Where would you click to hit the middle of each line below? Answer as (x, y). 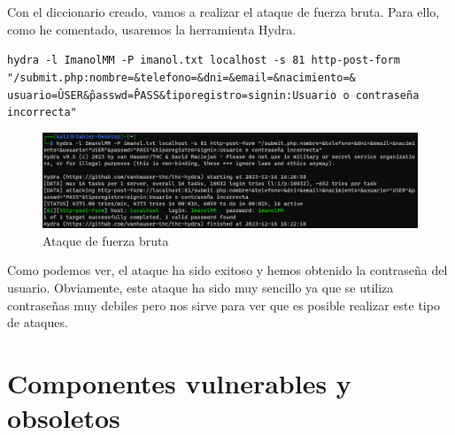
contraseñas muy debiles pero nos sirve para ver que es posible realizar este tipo (224, 305)
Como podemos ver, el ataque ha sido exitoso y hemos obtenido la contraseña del (227, 270)
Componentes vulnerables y (179, 383)
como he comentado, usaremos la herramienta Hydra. (152, 29)
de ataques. (38, 322)
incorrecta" (42, 113)
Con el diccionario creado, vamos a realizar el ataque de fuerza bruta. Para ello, (224, 11)
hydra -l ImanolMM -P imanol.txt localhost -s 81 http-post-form (204, 61)
